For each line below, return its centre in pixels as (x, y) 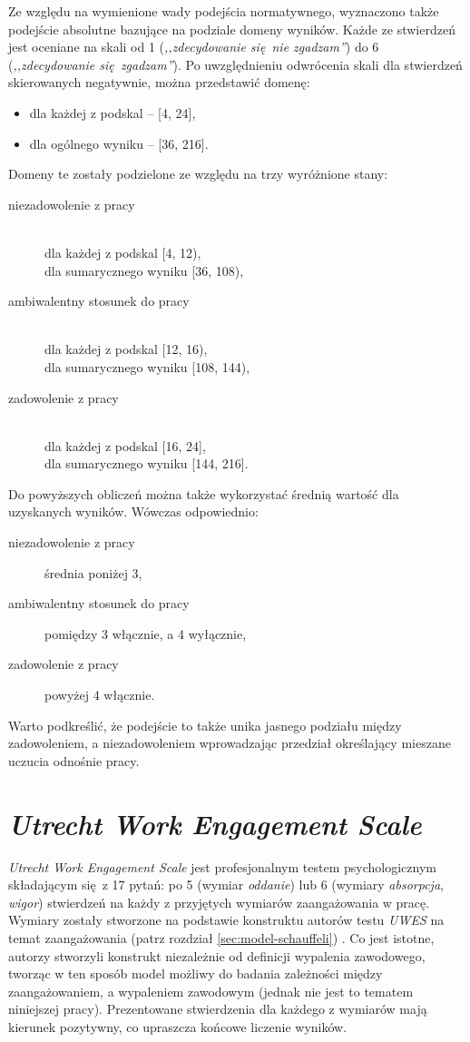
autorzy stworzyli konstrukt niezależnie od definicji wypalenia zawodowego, (217, 955)
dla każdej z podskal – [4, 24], (113, 112)
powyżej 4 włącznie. (100, 695)
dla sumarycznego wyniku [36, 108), (144, 270)
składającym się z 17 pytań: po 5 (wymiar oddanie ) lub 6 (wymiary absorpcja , (226, 885)
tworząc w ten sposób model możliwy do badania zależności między (196, 973)
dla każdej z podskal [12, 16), (126, 349)
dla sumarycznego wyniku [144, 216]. (147, 463)
